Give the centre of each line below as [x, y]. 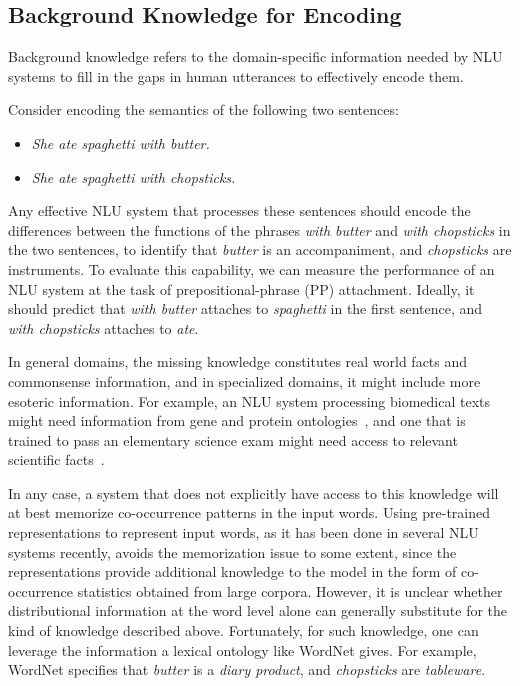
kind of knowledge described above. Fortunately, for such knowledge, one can [243, 630]
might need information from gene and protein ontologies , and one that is [237, 420]
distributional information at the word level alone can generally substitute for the [258, 610]
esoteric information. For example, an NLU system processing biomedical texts [249, 400]
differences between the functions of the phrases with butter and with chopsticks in [259, 229]
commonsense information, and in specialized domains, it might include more [244, 380]
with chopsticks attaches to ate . [103, 327]
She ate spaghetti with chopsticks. [133, 176]
